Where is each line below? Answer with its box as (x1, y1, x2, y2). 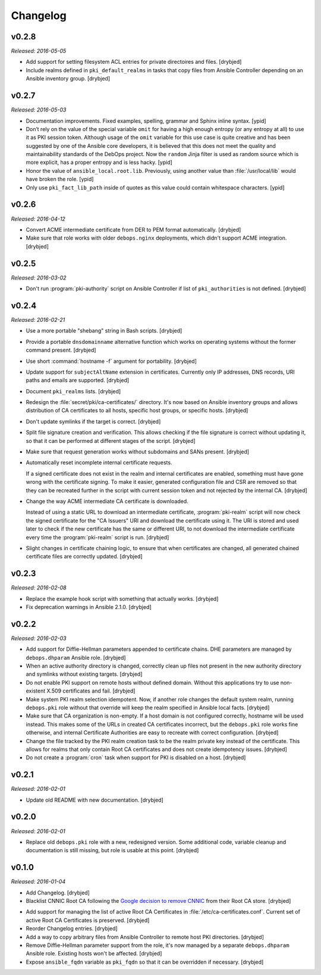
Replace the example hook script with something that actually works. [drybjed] (26, 595, 219, 602)
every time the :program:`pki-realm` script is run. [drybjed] (26, 533, 169, 541)
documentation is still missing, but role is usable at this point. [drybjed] (26, 847, 199, 854)
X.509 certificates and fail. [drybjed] (46, 687, 136, 694)
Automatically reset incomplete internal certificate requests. (26, 459, 172, 466)
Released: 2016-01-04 (11, 878, 65, 885)
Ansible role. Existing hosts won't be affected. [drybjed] (26, 950, 162, 957)
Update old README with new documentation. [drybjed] (26, 796, 163, 803)
